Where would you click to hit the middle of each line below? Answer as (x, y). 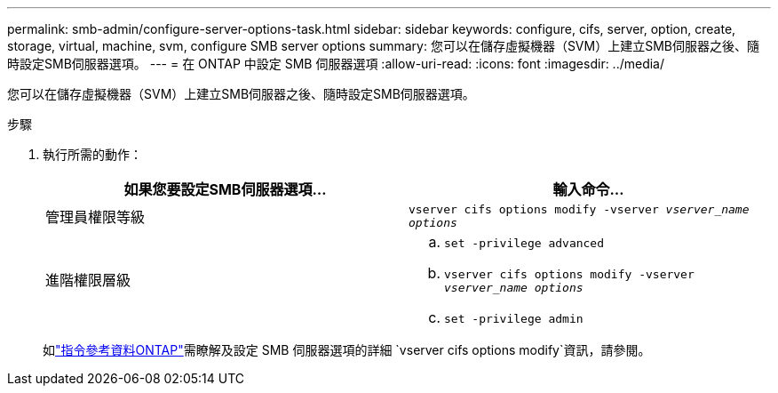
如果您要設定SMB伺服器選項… (225, 189)
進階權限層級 (88, 280)
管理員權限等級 (95, 217)
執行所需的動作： (92, 154)
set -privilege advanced (524, 243)
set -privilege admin (514, 319)
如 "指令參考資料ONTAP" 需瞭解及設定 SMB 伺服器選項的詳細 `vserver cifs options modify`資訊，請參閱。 (347, 350)
